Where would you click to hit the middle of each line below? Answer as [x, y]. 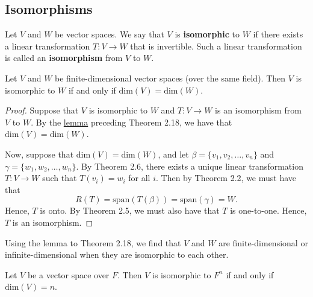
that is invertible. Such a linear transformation [216, 46]
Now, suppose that [39, 154]
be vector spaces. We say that [110, 34]
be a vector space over [68, 274]
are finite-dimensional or [263, 242]
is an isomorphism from [258, 110]
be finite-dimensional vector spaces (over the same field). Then [170, 78]
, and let [173, 154]
